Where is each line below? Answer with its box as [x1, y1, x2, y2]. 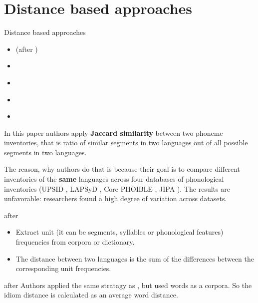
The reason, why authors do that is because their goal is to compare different [4, 164, 241, 174]
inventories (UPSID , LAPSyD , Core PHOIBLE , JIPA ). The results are [4, 183, 230, 194]
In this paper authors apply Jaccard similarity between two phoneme [4, 127, 223, 138]
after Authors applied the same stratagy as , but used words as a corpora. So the [4, 280, 252, 290]
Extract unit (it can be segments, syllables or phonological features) [15, 227, 224, 237]
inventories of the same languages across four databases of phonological [4, 174, 224, 184]
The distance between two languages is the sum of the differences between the [15, 253, 254, 264]
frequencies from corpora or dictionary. [15, 237, 135, 247]
